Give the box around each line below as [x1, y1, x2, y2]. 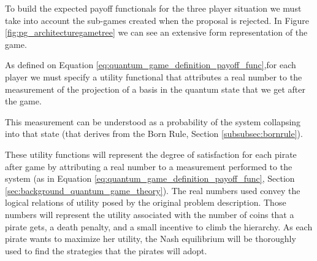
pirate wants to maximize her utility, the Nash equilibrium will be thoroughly [5, 232, 296, 245]
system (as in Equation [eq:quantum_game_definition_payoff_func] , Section [5, 172, 295, 185]
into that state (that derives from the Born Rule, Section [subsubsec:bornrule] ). [5, 127, 303, 140]
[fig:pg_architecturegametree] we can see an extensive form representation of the [5, 26, 308, 39]
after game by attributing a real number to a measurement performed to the [5, 160, 292, 173]
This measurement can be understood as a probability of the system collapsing [5, 115, 301, 128]
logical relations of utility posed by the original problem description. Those [5, 196, 286, 209]
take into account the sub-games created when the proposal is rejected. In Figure [5, 14, 310, 26]
